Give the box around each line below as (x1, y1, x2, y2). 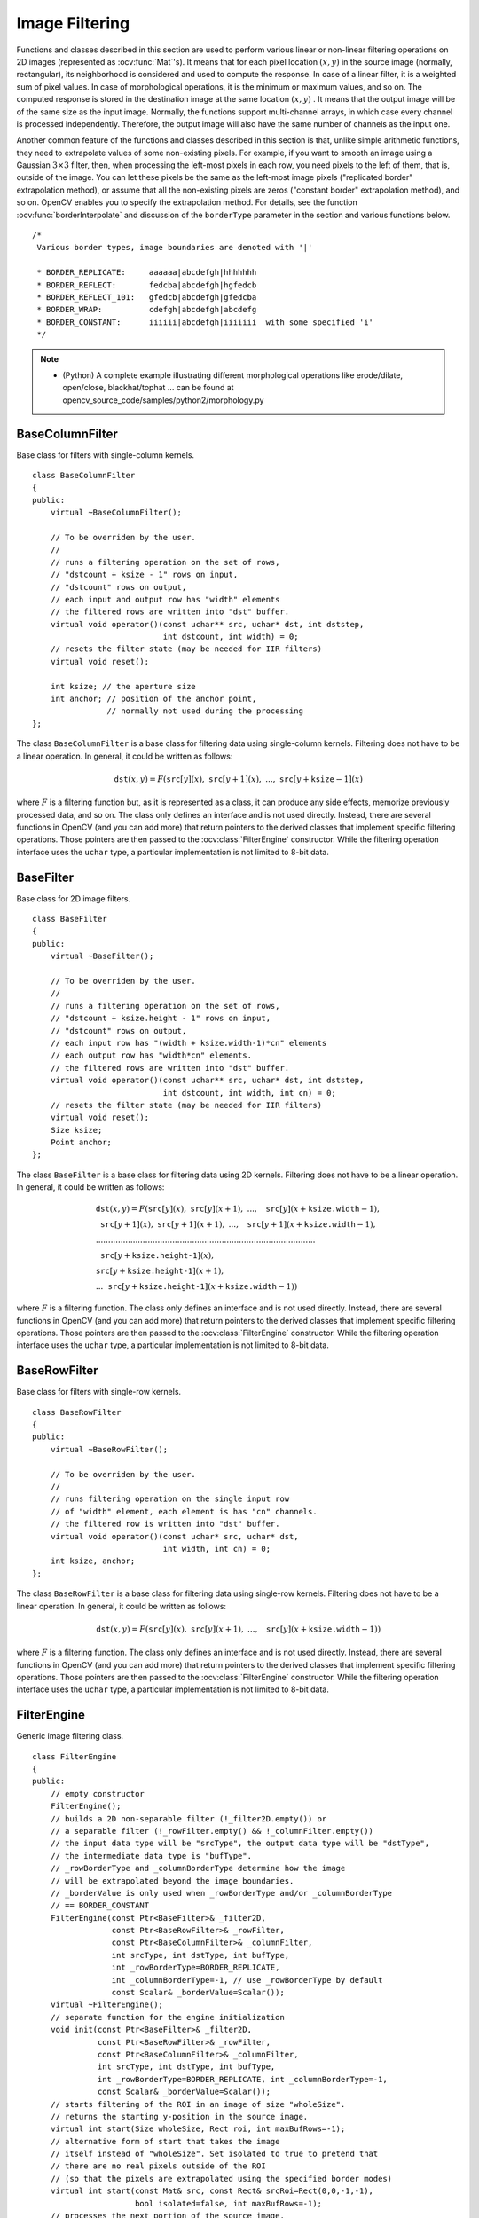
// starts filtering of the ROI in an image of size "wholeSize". (50, 2099, 346, 2109)
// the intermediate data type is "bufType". (50, 1851, 253, 1860)
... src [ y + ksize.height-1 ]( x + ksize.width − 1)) (95, 1282, 298, 1292)
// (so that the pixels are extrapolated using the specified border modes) (50, 2174, 393, 2183)
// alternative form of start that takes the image (50, 2136, 280, 2146)
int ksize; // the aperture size (50, 681, 197, 691)
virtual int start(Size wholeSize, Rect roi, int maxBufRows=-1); (50, 2124, 346, 2134)
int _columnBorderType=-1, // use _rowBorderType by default (111, 1975, 383, 1985)
